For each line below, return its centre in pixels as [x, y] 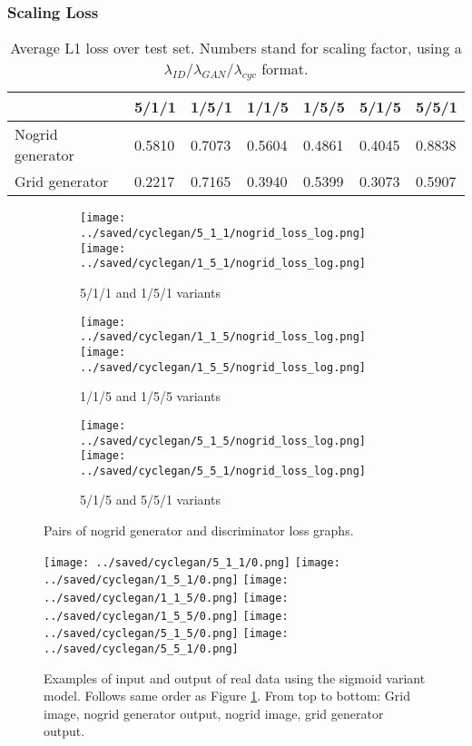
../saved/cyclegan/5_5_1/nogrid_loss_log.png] [223, 471]
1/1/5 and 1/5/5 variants [150, 396]
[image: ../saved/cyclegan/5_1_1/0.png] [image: [192, 562]
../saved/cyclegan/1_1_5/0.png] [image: [166, 598]
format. [285, 69]
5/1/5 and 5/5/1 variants [150, 500]
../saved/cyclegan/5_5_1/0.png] [141, 648]
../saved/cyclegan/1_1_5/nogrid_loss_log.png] [223, 337]
